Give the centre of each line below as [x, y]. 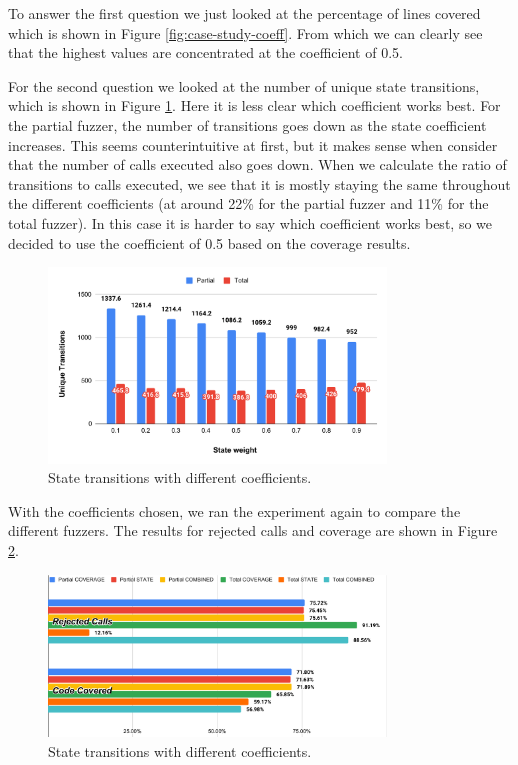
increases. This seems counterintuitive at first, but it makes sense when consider [253, 144]
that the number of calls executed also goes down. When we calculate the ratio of [257, 164]
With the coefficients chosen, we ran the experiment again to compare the [234, 510]
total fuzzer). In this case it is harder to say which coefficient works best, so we [250, 222]
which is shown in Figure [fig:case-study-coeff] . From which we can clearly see [245, 32]
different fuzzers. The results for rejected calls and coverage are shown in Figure [253, 530]
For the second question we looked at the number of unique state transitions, [244, 85]
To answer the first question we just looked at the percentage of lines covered [244, 13]
